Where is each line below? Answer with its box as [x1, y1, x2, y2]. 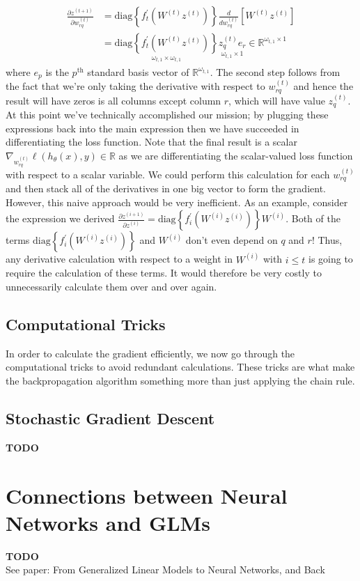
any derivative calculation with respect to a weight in [6, 251, 233, 266]
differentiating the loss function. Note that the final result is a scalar [6, 134, 297, 149]
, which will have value [228, 93, 325, 107]
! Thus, [311, 233, 343, 247]
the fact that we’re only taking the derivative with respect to [6, 79, 265, 93]
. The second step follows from [210, 64, 341, 79]
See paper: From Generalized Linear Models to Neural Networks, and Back [6, 562, 325, 577]
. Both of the [285, 211, 341, 226]
